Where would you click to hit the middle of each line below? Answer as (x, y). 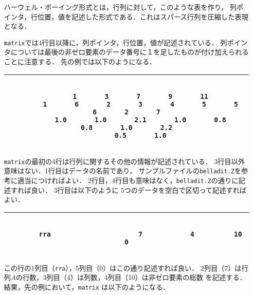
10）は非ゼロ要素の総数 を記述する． (187, 277)
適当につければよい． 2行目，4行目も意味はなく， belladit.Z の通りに (128, 180)
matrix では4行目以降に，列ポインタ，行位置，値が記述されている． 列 (116, 42)
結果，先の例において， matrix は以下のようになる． (87, 287)
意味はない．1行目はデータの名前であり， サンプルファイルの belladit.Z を (123, 171)
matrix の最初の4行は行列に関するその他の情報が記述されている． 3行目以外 (125, 161)
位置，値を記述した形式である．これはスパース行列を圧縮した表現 (143, 16)
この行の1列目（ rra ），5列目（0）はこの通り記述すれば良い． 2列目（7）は (123, 267)
